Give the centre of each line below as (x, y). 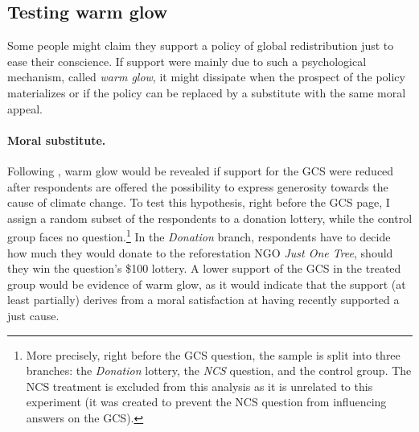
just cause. (33, 315)
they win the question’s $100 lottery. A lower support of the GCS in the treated (204, 268)
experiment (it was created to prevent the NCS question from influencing (206, 402)
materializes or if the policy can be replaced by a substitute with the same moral (207, 92)
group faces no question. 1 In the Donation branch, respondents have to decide (199, 235)
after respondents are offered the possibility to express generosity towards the (198, 186)
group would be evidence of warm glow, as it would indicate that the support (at (207, 284)
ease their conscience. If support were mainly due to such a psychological (187, 61)
